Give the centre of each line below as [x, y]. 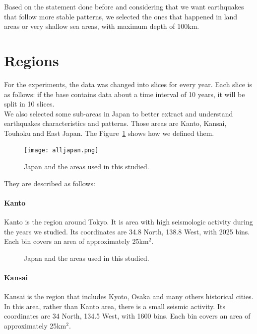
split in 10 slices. [29, 104]
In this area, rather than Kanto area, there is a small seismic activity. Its [115, 306]
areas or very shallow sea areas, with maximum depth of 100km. [102, 26]
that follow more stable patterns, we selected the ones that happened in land [121, 16]
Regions [32, 60]
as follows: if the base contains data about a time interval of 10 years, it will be [125, 94]
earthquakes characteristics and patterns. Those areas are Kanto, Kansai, [115, 123]
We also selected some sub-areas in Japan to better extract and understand [119, 113]
